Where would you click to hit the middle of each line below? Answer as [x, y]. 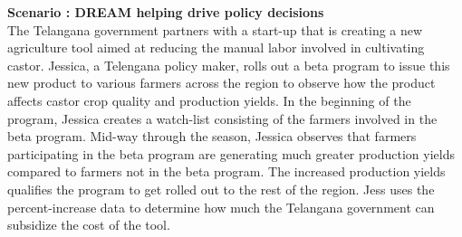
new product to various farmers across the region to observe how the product [221, 83]
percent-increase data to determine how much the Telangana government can [221, 207]
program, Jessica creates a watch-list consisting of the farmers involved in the [222, 118]
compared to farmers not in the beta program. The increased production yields [226, 171]
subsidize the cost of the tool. [89, 225]
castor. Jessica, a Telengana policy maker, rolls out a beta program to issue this [229, 65]
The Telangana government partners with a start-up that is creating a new [215, 29]
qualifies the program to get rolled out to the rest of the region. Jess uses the [221, 189]
